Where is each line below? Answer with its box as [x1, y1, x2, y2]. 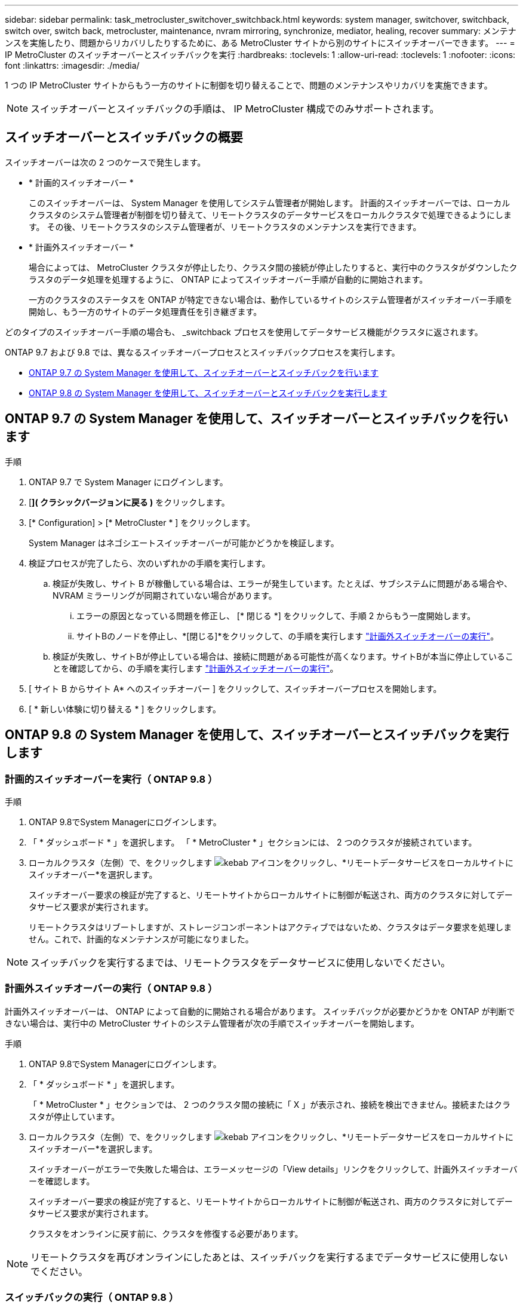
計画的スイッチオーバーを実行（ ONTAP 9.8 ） [5, 773, 218, 785]
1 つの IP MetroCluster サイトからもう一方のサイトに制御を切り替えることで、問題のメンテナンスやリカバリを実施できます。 [5, 80, 493, 90]
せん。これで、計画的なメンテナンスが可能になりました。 [29, 933, 254, 944]
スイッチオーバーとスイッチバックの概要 [5, 130, 243, 145]
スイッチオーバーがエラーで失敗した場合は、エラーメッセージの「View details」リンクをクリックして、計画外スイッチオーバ [29, 1163, 518, 1174]
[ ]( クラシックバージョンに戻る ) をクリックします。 [29, 497, 230, 507]
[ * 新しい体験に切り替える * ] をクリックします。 [29, 703, 221, 714]
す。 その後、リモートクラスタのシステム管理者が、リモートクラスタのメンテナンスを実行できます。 [29, 221, 422, 232]
